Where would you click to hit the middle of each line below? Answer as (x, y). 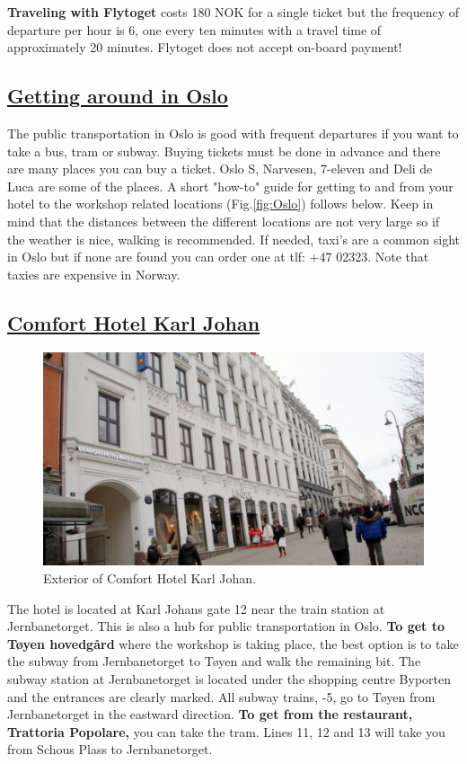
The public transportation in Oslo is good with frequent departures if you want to (233, 133)
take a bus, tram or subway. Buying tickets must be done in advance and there (224, 151)
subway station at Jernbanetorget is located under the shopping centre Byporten (229, 679)
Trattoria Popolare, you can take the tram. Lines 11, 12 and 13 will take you (226, 731)
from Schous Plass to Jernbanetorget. (110, 749)
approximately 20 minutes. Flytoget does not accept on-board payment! (205, 47)
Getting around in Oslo (118, 96)
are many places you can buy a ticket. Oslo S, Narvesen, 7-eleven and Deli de (220, 169)
